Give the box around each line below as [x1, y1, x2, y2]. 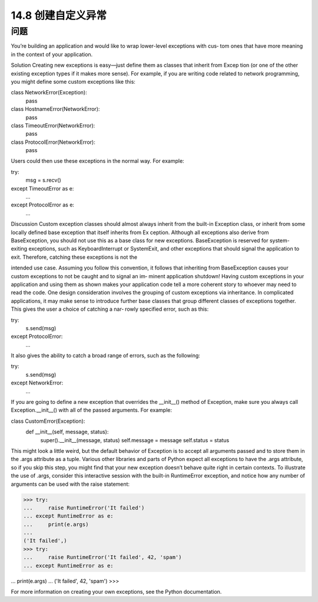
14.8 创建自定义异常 [11, 9, 107, 22]
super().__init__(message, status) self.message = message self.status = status [40, 436, 230, 443]
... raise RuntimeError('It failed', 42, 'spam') [23, 554, 182, 561]
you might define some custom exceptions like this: [11, 78, 135, 85]
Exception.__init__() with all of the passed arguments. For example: [11, 407, 173, 414]
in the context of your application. [11, 51, 93, 58]
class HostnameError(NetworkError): [11, 106, 100, 113]
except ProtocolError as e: [11, 201, 75, 209]
